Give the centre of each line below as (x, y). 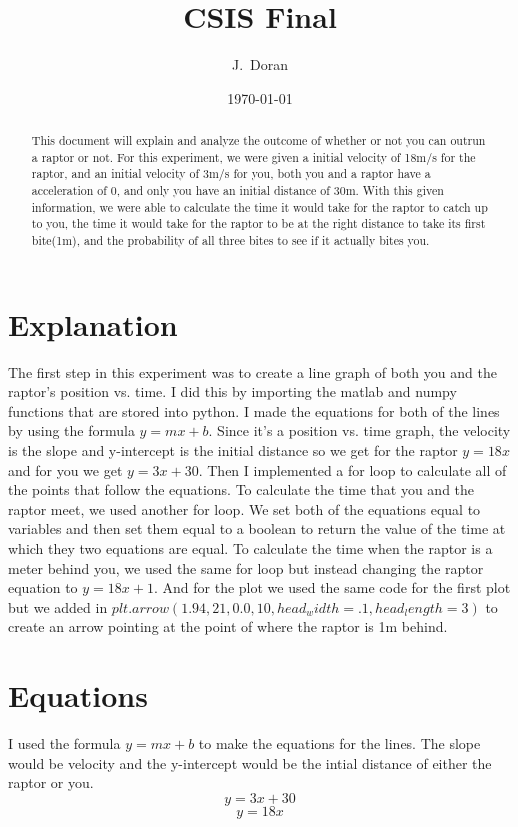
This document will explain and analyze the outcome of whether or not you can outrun (258, 140)
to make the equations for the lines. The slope (339, 743)
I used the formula (64, 743)
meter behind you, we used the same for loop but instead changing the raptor (246, 567)
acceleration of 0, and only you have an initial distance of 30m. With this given (237, 190)
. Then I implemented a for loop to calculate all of (352, 469)
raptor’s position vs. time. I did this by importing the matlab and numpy (232, 391)
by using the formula (71, 430)
